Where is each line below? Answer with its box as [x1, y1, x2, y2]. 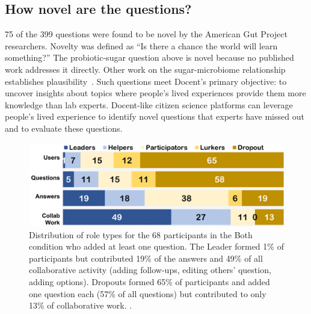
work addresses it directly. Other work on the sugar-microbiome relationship [5, 63, 286, 75]
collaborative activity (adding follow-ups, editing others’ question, [29, 263, 271, 276]
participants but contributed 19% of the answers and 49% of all [29, 251, 263, 264]
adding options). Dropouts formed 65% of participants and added [29, 276, 270, 288]
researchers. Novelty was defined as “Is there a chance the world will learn [5, 39, 278, 52]
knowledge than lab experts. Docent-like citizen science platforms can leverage [5, 98, 293, 111]
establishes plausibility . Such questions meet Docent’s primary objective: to [5, 75, 287, 87]
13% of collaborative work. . [29, 299, 132, 312]
